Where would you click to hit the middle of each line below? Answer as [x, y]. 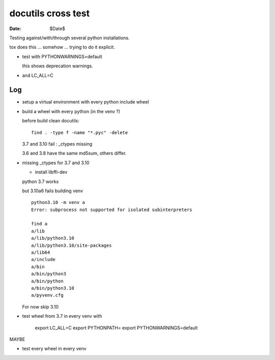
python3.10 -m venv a [58, 202]
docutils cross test [50, 13]
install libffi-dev [51, 172]
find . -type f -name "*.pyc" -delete [80, 132]
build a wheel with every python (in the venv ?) [71, 111]
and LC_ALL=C [38, 75]
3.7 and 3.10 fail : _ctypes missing [57, 144]
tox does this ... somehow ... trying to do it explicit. [62, 47]
